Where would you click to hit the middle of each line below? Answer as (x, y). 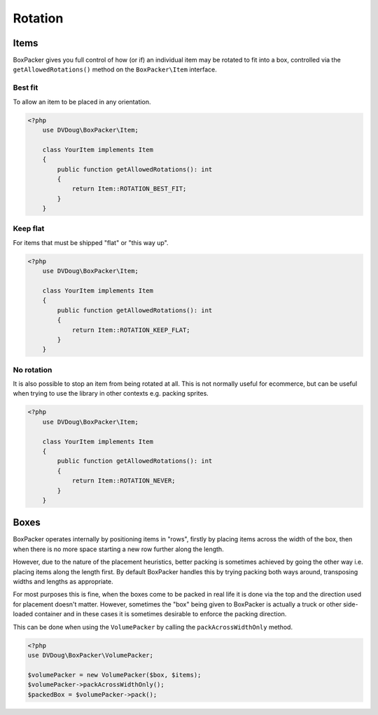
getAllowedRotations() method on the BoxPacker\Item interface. (115, 69)
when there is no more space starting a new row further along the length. (118, 549)
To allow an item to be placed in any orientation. (82, 102)
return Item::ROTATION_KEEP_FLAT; (131, 330)
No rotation (33, 370)
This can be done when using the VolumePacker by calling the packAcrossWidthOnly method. (153, 627)
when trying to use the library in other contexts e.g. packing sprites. (111, 394)
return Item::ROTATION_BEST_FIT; (129, 189)
